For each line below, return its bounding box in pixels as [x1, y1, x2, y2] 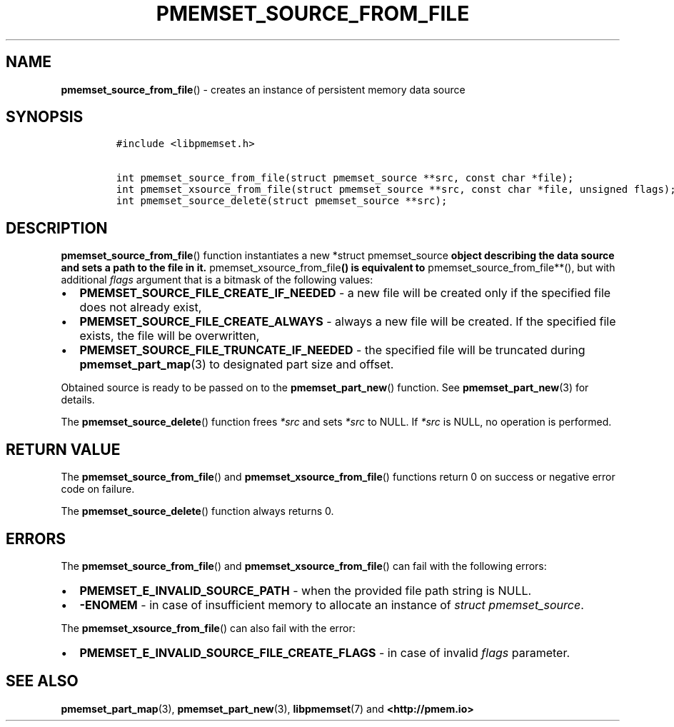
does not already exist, [79, 300, 202, 315]
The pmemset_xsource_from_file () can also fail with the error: [61, 621, 356, 634]
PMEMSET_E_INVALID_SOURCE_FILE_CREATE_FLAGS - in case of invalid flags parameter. [79, 645, 570, 660]
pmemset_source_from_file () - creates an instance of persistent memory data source [61, 83, 466, 96]
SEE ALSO [6, 672, 79, 691]
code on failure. [61, 483, 135, 496]
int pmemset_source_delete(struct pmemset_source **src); [116, 195, 448, 207]
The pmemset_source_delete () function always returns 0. [61, 505, 334, 518]
